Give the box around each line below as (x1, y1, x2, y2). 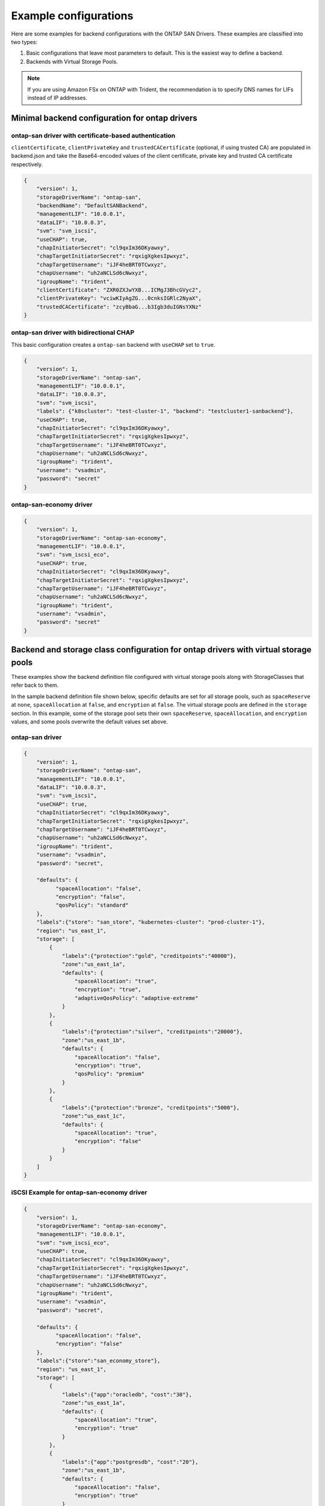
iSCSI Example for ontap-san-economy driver (11, 1189, 147, 1197)
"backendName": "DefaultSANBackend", (36, 202, 148, 209)
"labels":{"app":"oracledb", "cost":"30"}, (61, 1391, 193, 1398)
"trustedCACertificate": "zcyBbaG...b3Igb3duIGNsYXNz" (36, 303, 202, 310)
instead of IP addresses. (27, 94, 87, 101)
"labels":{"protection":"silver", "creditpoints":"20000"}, (61, 1028, 243, 1036)
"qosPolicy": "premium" (74, 1070, 144, 1078)
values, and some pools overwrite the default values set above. (11, 717, 168, 725)
